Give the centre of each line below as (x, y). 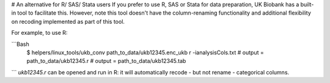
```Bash (20, 44)
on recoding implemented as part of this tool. (68, 21)
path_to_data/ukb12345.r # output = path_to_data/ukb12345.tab (106, 61)
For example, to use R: (39, 33)
